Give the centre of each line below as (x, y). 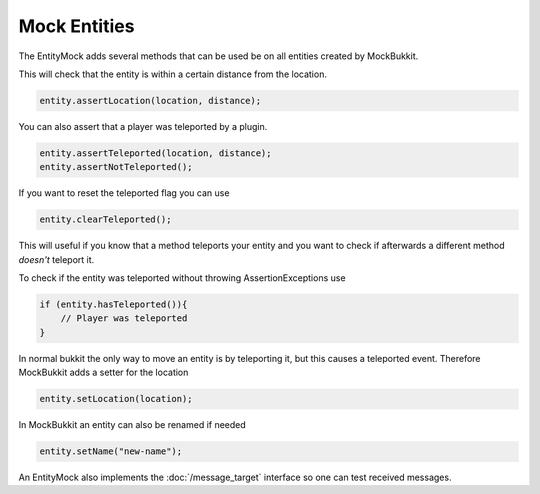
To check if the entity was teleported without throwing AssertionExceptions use (182, 278)
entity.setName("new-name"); (111, 451)
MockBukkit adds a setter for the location (103, 372)
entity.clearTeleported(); (105, 219)
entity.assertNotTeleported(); (116, 167)
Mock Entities (76, 26)
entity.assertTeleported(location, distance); (155, 153)
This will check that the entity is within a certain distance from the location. (172, 74)
